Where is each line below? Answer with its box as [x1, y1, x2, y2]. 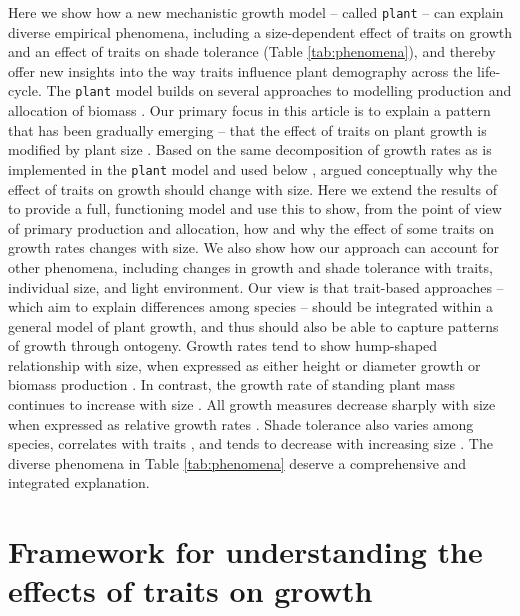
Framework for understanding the [8, 531, 483, 572]
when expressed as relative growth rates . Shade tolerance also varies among [8, 413, 474, 434]
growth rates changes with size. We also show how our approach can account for [8, 237, 499, 258]
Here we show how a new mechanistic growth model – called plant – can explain [8, 2, 504, 22]
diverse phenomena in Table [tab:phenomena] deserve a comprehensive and [8, 452, 467, 473]
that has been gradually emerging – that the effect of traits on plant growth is [8, 119, 487, 140]
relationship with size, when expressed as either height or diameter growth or [8, 354, 481, 375]
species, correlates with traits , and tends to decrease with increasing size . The [8, 433, 493, 454]
